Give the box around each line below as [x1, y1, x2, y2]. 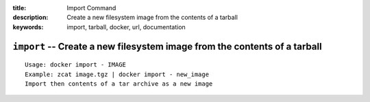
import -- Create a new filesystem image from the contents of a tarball [12, 41, 322, 52]
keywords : [12, 22, 44, 31]
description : [12, 14, 49, 22]
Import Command [66, 4, 116, 12]
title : [12, 4, 27, 12]
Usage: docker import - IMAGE [25, 61, 127, 69]
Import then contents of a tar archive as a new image [25, 80, 213, 88]
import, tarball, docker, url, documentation [66, 22, 186, 31]
